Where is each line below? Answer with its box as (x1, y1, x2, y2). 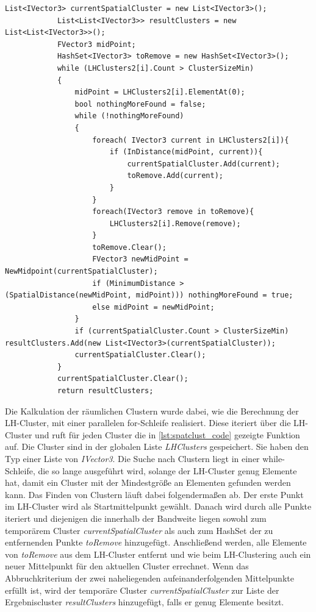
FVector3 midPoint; (57, 40, 136, 49)
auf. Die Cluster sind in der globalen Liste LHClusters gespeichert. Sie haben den (5, 440, 309, 453)
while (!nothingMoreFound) (74, 112, 184, 121)
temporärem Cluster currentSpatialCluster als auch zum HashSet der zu (5, 524, 273, 536)
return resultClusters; (57, 386, 154, 395)
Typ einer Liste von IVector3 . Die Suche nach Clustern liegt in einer (5, 452, 260, 464)
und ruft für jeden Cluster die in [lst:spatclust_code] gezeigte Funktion (35, 428, 300, 441)
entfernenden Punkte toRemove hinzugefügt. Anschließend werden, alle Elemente (5, 536, 307, 549)
